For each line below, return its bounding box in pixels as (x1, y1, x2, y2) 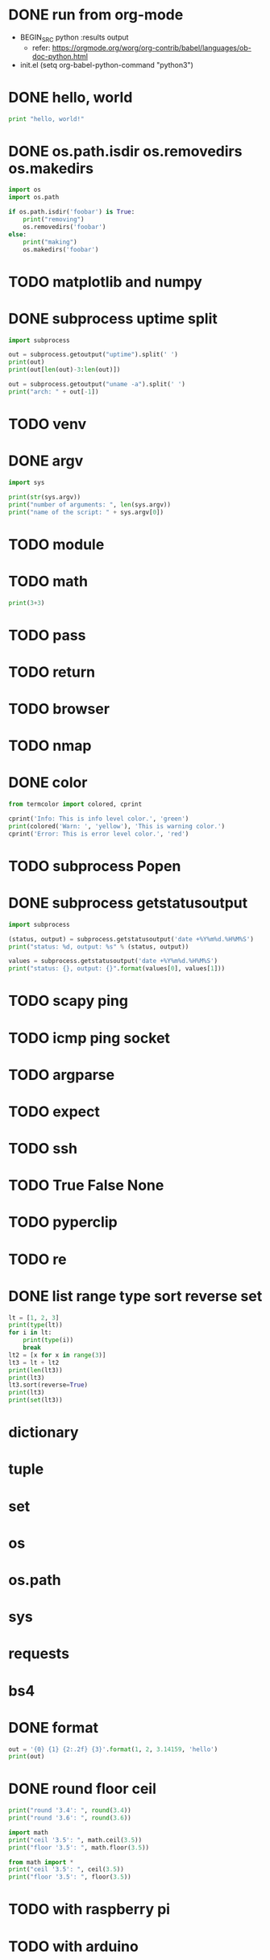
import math (8, 1829, 48, 1837)
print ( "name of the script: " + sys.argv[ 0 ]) (8, 508, 164, 516)
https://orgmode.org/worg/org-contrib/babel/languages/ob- (52, 43, 251, 52)
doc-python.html (31, 51, 89, 61)
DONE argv (8, 452, 84, 470)
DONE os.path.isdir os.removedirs (8, 142, 243, 161)
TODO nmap (8, 736, 92, 755)
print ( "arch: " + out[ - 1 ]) (8, 387, 99, 396)
